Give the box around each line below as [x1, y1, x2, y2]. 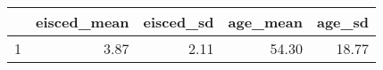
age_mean [228, 12, 303, 32]
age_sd [316, 12, 369, 32]
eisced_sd [143, 12, 214, 32]
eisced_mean [36, 12, 129, 32]
